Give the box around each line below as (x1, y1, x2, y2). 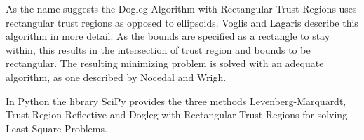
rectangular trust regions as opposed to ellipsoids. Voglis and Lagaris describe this (6, 15, 358, 29)
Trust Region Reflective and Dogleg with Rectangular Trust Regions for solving (6, 107, 348, 122)
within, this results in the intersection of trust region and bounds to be (6, 42, 311, 57)
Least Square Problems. (6, 120, 107, 135)
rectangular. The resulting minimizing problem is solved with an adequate (6, 56, 324, 71)
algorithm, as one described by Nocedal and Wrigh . (6, 69, 227, 84)
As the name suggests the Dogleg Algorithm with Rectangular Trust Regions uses (6, 1, 357, 15)
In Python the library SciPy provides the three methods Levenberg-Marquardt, (6, 93, 346, 108)
